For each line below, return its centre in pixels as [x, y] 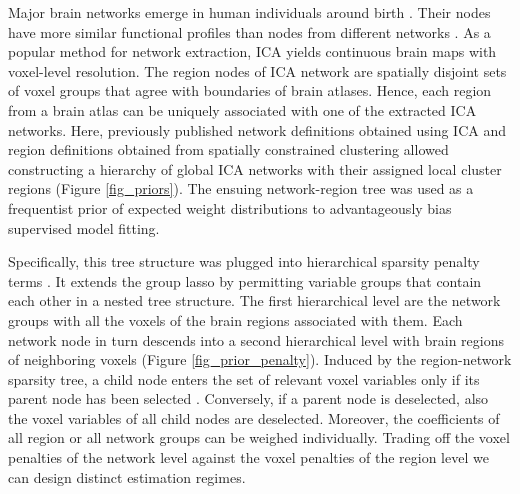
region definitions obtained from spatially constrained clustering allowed [228, 149]
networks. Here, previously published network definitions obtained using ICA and [257, 129]
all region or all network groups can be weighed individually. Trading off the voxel [259, 437]
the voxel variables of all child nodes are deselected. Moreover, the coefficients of [254, 417]
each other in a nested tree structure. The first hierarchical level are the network [254, 300]
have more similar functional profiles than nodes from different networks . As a [249, 31]
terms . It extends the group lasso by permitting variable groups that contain [245, 280]
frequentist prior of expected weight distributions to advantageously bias [230, 207]
